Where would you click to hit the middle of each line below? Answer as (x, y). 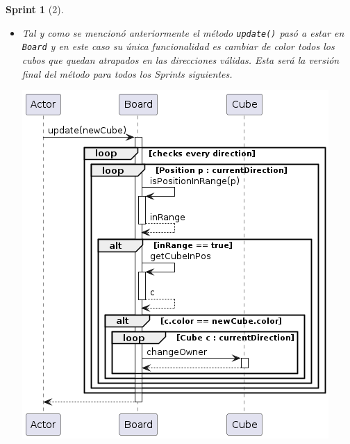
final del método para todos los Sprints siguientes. (127, 73)
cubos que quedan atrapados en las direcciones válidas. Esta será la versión (181, 59)
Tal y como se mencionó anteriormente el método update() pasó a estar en (183, 32)
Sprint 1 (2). (35, 9)
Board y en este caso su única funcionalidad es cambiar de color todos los (178, 46)
